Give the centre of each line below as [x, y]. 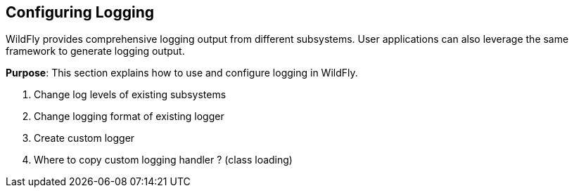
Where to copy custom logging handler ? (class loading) [163, 160]
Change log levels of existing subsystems [130, 95]
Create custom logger [84, 138]
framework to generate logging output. [95, 51]
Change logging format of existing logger [129, 117]
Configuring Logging [80, 12]
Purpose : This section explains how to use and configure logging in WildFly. [182, 73]
